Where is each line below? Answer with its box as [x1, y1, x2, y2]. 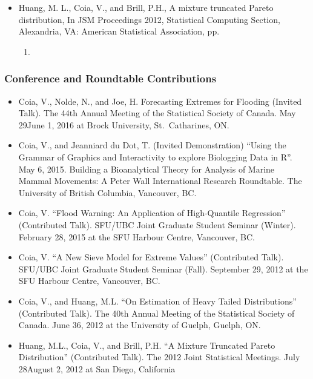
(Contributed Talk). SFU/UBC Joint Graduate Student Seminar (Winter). [18, 218, 296, 231]
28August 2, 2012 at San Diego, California [18, 362, 176, 375]
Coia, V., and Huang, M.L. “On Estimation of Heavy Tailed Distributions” [18, 294, 297, 307]
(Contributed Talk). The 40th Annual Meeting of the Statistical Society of [18, 306, 295, 319]
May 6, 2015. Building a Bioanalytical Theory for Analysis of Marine [18, 162, 275, 175]
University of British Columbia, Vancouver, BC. [18, 186, 197, 199]
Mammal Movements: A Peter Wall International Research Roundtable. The [18, 174, 302, 187]
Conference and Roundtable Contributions [4, 71, 217, 86]
